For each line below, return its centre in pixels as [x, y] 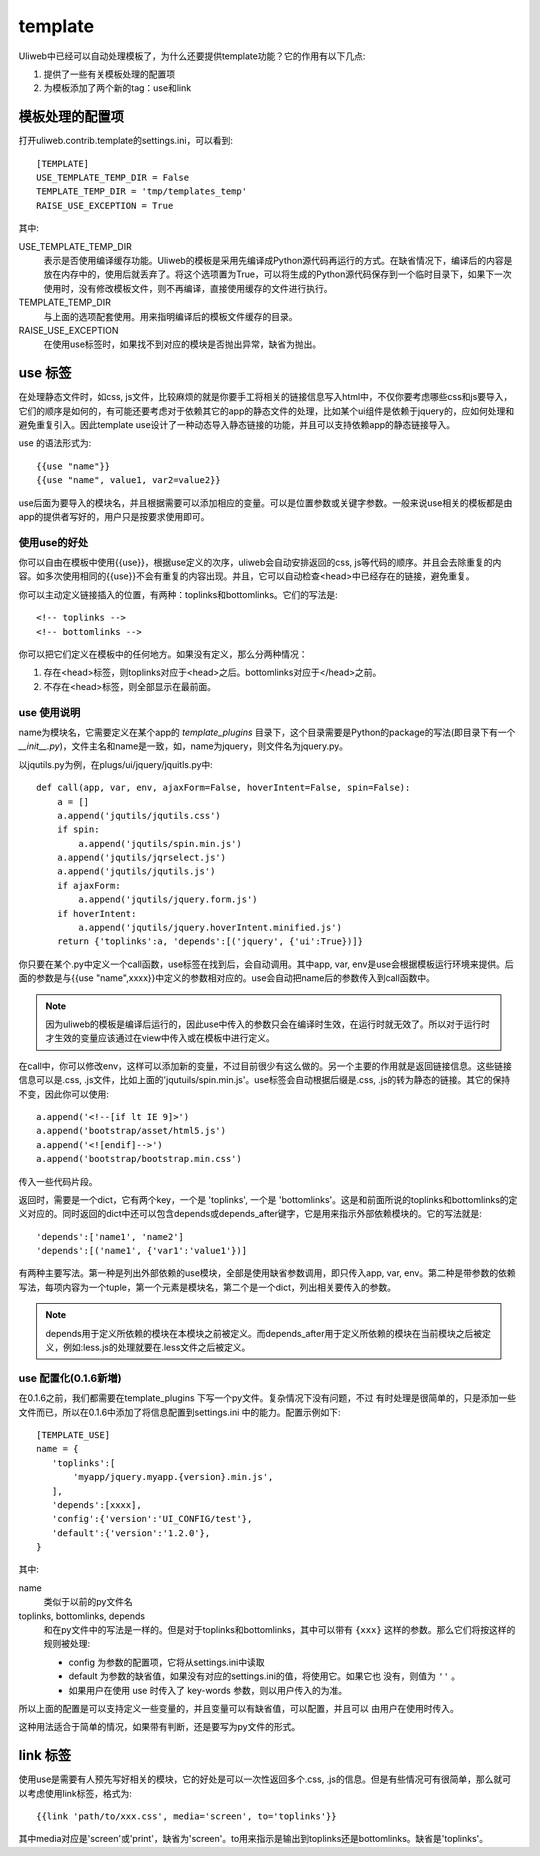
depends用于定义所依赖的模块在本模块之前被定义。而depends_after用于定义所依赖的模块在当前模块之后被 [264, 1333]
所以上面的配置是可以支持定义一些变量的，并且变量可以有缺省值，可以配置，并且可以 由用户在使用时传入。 [238, 1708]
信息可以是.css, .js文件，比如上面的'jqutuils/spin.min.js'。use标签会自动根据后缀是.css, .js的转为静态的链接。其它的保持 [264, 1080]
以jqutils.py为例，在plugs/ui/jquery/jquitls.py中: [116, 764]
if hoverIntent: [96, 913]
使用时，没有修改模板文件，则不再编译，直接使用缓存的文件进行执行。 [188, 288]
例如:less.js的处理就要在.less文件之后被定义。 [156, 1347]
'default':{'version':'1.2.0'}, [131, 1533]
